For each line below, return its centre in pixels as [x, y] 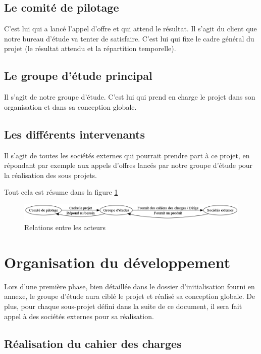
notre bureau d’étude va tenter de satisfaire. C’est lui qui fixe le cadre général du [129, 38]
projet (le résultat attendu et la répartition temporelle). [90, 48]
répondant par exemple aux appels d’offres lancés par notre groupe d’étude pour [128, 165]
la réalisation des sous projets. [51, 175]
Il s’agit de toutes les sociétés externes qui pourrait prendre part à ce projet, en [127, 155]
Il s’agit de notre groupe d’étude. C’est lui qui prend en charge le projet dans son [130, 97]
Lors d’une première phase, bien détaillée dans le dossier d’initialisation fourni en [129, 286]
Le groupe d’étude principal [78, 76]
